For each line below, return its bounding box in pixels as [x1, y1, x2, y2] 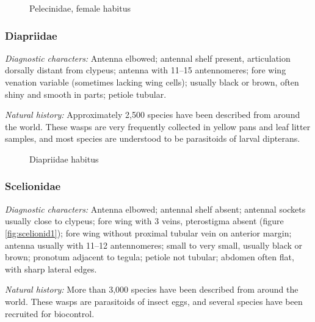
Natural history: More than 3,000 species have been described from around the [5, 283, 299, 296]
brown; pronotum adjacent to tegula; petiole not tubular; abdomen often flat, [5, 251, 294, 263]
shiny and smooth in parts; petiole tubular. [5, 87, 167, 100]
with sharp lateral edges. [5, 262, 97, 275]
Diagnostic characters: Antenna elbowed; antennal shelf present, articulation [5, 51, 291, 64]
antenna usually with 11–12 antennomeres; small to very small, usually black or [5, 238, 303, 251]
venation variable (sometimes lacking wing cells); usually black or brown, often [5, 76, 299, 88]
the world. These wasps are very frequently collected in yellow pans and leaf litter [5, 120, 311, 133]
